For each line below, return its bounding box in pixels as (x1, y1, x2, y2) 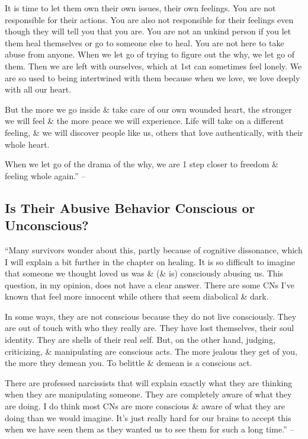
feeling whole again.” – (5, 169, 86, 182)
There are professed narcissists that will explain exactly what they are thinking (5, 376, 293, 389)
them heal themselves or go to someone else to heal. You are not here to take (5, 36, 284, 49)
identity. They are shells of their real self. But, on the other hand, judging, (5, 333, 275, 346)
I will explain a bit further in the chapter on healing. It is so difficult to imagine (5, 255, 295, 268)
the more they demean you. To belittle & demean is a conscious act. (5, 357, 252, 369)
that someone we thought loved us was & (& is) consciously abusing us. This (5, 267, 284, 279)
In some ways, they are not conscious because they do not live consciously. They (5, 310, 297, 322)
